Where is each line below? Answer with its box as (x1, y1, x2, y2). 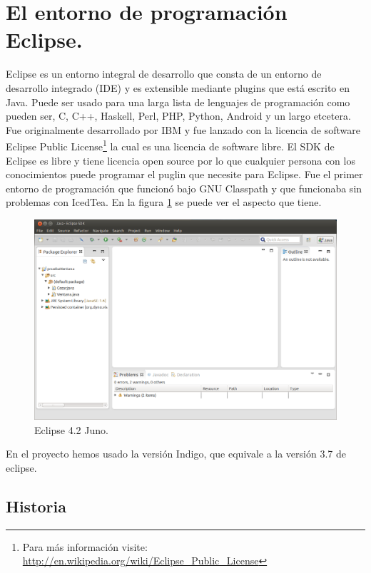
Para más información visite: (22, 539, 148, 554)
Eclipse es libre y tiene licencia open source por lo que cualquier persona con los (6, 153, 355, 167)
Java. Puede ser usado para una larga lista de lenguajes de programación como (6, 94, 350, 109)
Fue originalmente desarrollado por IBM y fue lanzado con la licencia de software (6, 122, 360, 137)
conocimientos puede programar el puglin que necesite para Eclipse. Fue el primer (6, 167, 363, 182)
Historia (6, 495, 66, 517)
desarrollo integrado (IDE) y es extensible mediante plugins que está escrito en (6, 80, 350, 95)
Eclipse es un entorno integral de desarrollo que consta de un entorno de (6, 66, 322, 81)
